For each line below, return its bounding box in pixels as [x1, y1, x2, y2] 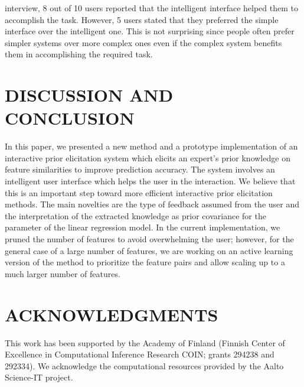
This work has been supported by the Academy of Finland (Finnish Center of [5, 336, 285, 349]
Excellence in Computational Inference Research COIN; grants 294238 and [5, 348, 274, 360]
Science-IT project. [5, 371, 73, 383]
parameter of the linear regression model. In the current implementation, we [5, 221, 280, 233]
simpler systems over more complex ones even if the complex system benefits [5, 36, 282, 48]
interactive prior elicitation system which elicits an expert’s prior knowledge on [5, 151, 290, 164]
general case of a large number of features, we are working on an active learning [5, 244, 293, 256]
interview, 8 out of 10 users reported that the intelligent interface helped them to [5, 2, 298, 14]
